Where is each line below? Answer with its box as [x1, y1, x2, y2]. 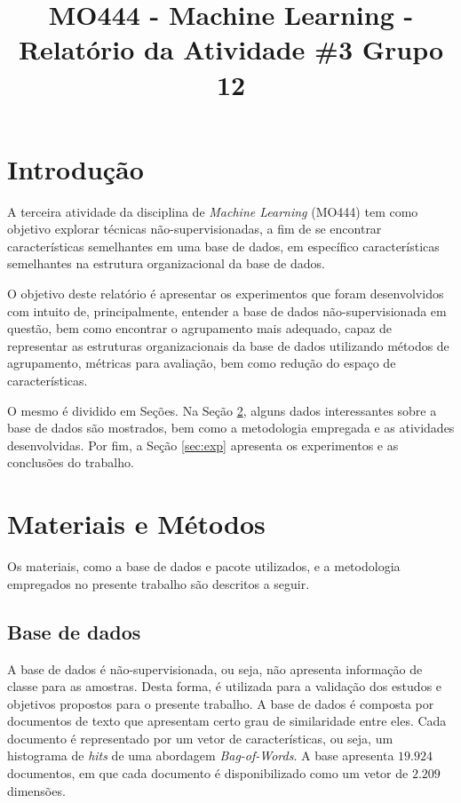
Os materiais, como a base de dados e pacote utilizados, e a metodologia [7, 557, 401, 576]
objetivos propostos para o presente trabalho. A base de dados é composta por [7, 694, 434, 712]
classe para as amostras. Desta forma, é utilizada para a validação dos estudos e [7, 677, 442, 696]
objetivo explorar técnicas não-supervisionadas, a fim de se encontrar [7, 219, 382, 238]
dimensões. [7, 781, 66, 799]
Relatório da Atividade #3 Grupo [18, 31, 444, 68]
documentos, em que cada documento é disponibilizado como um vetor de [7, 764, 409, 783]
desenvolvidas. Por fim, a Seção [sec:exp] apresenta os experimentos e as [7, 435, 399, 454]
